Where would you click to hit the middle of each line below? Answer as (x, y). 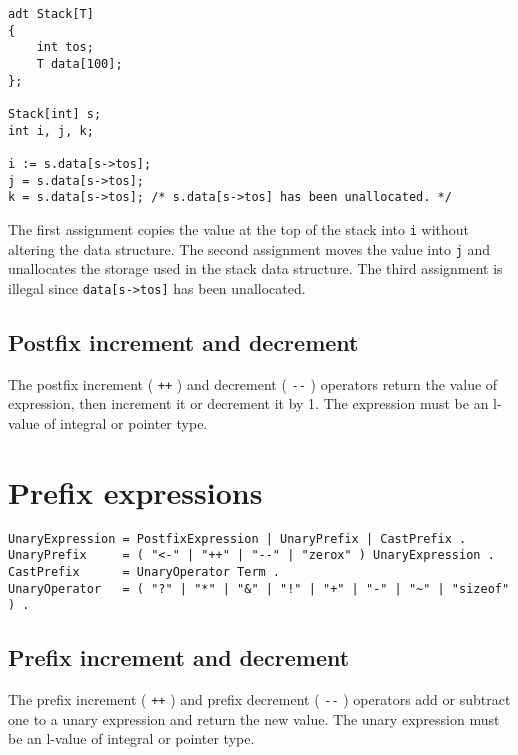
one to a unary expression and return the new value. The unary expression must (254, 718)
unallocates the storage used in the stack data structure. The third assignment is (255, 268)
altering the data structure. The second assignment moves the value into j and (249, 248)
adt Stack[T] (51, 14)
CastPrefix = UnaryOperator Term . (144, 571)
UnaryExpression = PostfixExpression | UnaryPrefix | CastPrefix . (237, 538)
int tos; (65, 47)
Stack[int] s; (55, 113)
